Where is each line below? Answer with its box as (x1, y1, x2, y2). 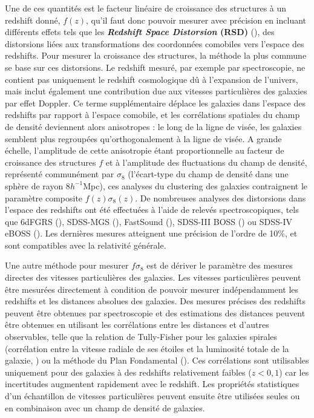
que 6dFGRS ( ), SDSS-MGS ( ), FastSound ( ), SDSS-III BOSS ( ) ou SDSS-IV (5, 215, 293, 227)
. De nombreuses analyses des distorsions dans (135, 191, 306, 204)
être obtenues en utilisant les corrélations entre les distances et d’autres (5, 318, 269, 331)
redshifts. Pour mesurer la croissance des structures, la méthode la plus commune (5, 49, 307, 62)
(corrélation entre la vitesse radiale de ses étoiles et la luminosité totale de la (5, 342, 289, 354)
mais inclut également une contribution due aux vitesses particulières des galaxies (5, 85, 307, 97)
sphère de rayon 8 (5, 179, 70, 192)
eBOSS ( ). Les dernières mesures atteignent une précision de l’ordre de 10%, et (5, 227, 298, 240)
